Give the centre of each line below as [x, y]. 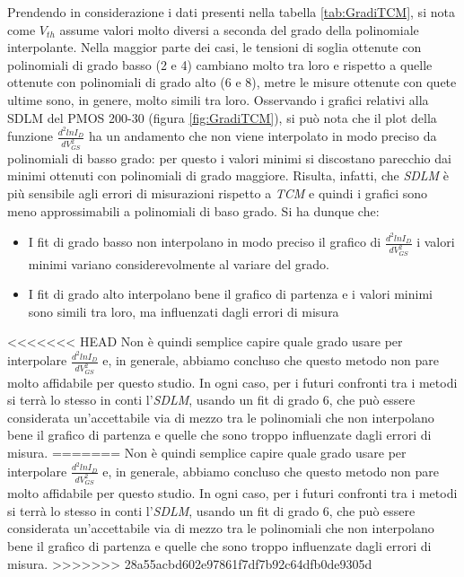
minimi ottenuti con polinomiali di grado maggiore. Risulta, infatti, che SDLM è [228, 175]
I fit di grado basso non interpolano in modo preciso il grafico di [205, 242]
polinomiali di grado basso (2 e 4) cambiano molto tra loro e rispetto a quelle [220, 64]
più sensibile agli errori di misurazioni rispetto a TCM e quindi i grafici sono [218, 192]
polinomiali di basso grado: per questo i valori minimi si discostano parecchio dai [229, 157]
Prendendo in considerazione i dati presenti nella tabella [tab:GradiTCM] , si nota [231, 12]
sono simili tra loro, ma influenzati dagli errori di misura [184, 311]
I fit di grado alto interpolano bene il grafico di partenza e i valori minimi [230, 294]
